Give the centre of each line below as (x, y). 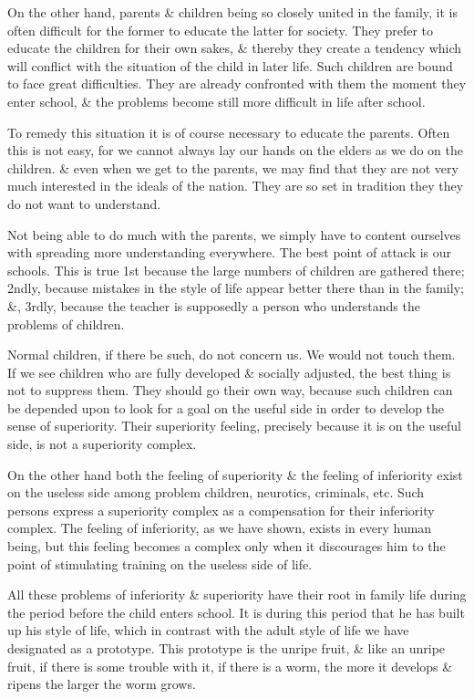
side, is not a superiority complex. (102, 444)
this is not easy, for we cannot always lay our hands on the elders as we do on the (235, 150)
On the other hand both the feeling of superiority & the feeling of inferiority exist (235, 474)
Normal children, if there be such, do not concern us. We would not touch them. (232, 355)
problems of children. (66, 323)
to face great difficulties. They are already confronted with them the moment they (237, 83)
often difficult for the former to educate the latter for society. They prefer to (221, 30)
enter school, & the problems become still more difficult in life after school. (216, 101)
